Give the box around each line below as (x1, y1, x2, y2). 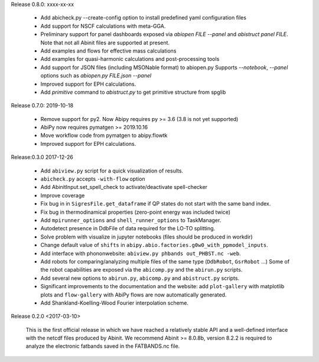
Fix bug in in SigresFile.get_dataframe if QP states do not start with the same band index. (40, 200, 271, 207)
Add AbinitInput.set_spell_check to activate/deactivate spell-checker (40, 184, 208, 191)
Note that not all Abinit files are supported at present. (40, 39, 170, 46)
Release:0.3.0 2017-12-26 (11, 154, 73, 161)
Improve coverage (40, 192, 85, 199)
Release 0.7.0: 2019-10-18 (11, 102, 74, 109)
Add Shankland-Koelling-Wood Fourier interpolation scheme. (40, 299, 189, 306)
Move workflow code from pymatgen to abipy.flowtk (40, 132, 168, 139)
